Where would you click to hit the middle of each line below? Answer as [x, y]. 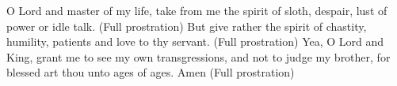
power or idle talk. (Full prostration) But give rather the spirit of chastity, [187, 26]
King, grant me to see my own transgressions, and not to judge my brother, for [198, 56]
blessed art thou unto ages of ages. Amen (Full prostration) [151, 72]
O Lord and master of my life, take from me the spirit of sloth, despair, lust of [197, 10]
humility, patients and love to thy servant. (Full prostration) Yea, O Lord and [195, 41]
